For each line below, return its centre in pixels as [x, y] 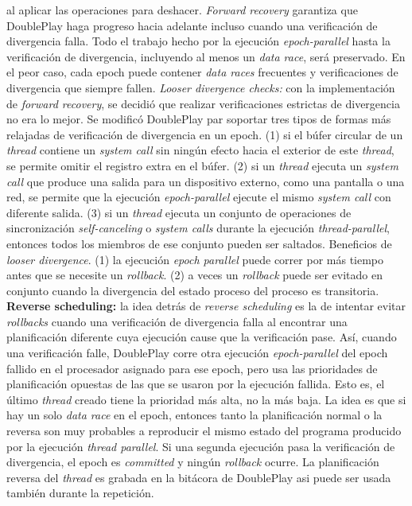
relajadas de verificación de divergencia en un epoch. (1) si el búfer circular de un [205, 134]
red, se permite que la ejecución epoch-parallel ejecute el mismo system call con [199, 197]
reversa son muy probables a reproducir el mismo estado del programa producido [204, 431]
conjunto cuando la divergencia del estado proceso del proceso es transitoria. [193, 290]
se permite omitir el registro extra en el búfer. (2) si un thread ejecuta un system [202, 165]
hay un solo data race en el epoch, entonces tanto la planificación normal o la [194, 415]
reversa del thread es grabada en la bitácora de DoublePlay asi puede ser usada [199, 477]
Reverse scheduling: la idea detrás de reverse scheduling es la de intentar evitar [206, 306]
